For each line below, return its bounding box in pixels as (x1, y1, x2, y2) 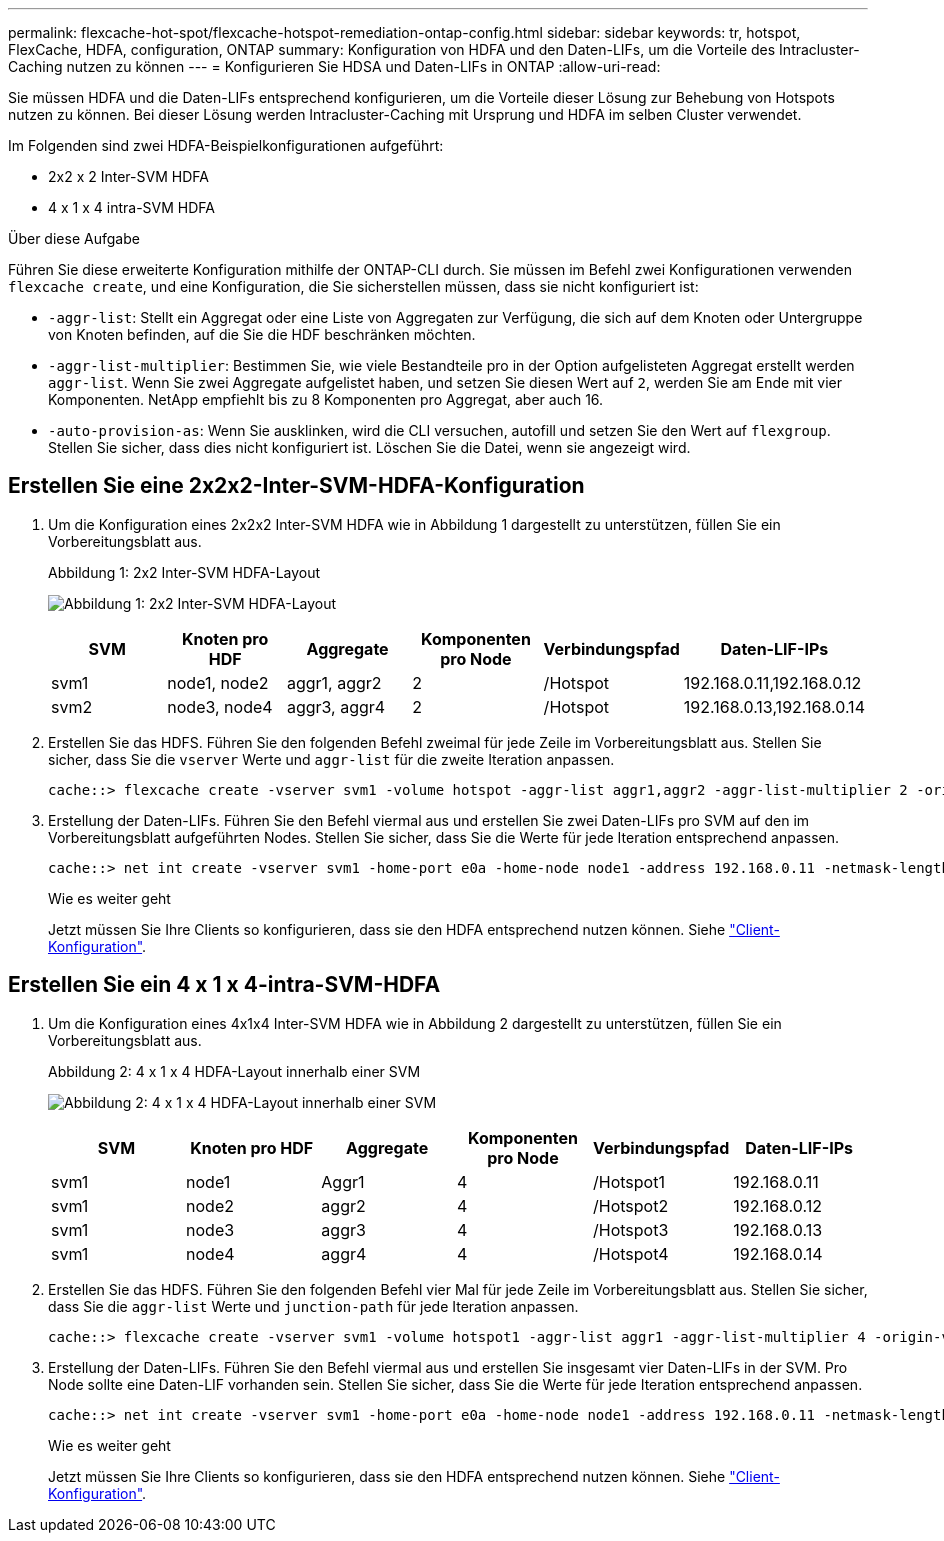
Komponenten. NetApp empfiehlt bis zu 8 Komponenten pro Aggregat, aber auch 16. (48, 391, 604, 408)
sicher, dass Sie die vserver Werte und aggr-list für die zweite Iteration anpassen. (48, 750, 615, 768)
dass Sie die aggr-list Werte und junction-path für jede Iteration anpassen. (48, 1297, 579, 1315)
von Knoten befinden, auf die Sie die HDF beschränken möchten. (48, 326, 476, 343)
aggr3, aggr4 (286, 696, 386, 717)
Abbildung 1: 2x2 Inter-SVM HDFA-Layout (48, 563, 321, 581)
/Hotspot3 (592, 1219, 669, 1240)
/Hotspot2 (592, 1195, 669, 1216)
